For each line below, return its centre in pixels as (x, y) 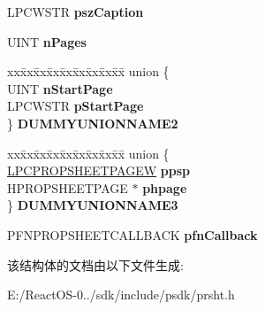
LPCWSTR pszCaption (76, 12)
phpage (165, 187)
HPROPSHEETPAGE (68, 187)
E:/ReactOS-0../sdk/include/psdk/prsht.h (121, 294)
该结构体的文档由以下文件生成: (95, 264)
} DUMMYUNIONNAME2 (93, 123)
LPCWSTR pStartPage (76, 106)
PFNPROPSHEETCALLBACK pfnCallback (132, 234)
